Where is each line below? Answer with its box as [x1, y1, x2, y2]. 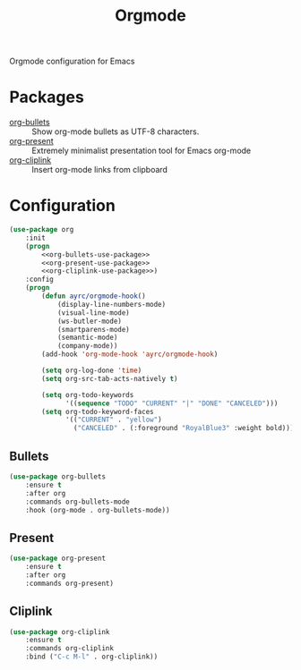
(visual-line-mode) [56, 308, 130, 318]
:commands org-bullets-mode [25, 497, 130, 506]
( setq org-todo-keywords [41, 390, 134, 399]
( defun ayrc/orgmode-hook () [41, 292, 146, 301]
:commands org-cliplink [25, 644, 115, 653]
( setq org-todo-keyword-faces [41, 407, 154, 416]
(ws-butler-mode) [56, 317, 123, 326]
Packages [9, 87, 85, 107]
